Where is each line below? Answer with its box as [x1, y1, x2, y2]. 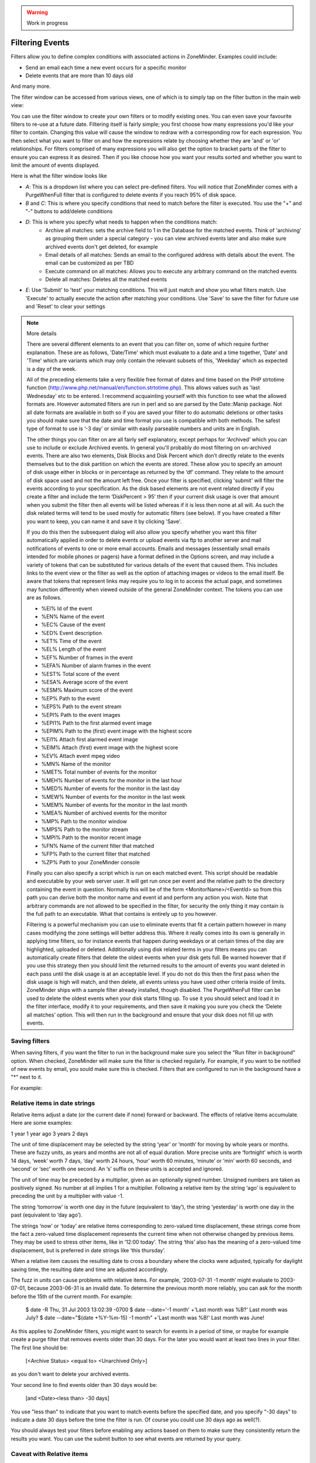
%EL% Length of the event [41, 645, 107, 652]
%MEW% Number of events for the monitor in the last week [41, 793, 186, 800]
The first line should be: [11, 1344, 68, 1351]
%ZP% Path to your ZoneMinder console [41, 858, 140, 866]
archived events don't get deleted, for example [45, 243, 158, 250]
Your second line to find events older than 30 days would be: [11, 1381, 158, 1388]
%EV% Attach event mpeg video [41, 752, 120, 759]
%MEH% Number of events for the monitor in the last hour [41, 777, 183, 784]
